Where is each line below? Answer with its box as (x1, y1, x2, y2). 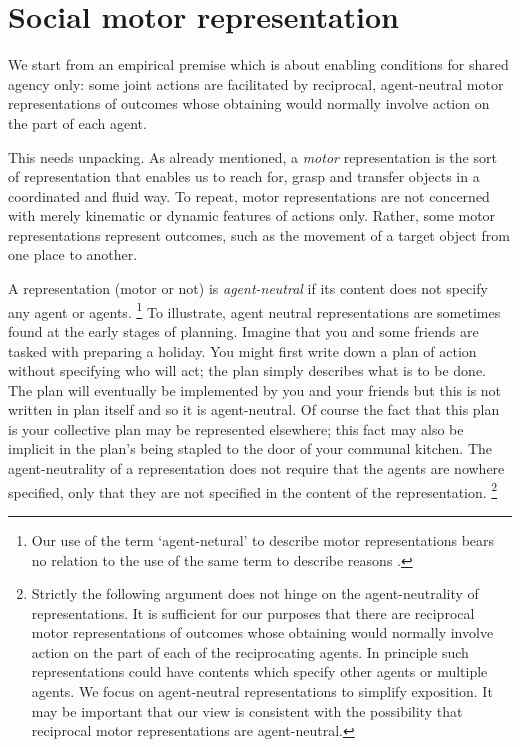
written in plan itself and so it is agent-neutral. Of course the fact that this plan (8, 399, 500, 420)
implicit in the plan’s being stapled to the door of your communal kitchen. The (8, 438, 493, 459)
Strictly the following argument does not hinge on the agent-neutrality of (31, 583, 479, 604)
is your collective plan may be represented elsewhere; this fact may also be (8, 418, 464, 439)
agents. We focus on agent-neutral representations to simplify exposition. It (31, 681, 493, 702)
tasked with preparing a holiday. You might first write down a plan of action (8, 340, 477, 361)
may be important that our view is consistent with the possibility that (31, 700, 463, 721)
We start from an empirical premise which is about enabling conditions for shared (8, 54, 509, 75)
